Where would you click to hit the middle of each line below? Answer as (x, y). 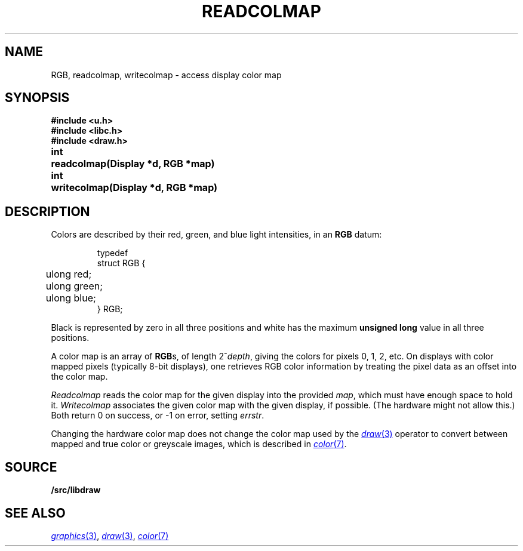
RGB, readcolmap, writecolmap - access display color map (166, 75)
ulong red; (69, 274)
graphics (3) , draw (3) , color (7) (110, 535)
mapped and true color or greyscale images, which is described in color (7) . (199, 444)
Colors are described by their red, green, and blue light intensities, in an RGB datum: (216, 235)
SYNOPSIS (37, 98)
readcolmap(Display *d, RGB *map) (133, 164)
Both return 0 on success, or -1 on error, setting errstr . (158, 415)
